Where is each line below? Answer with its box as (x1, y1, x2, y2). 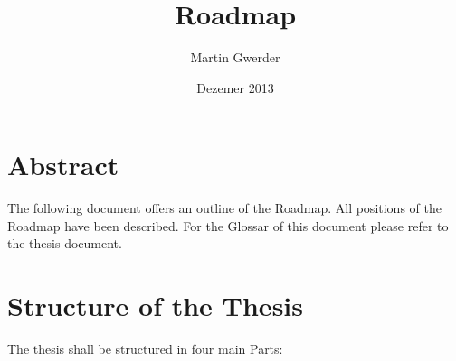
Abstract (7, 146, 119, 183)
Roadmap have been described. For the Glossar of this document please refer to (7, 216, 449, 235)
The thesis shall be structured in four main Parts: (7, 339, 283, 358)
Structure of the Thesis (7, 287, 303, 324)
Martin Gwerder (190, 48, 280, 67)
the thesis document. (7, 234, 122, 253)
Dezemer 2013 (196, 78, 274, 97)
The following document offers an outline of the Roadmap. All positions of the (7, 199, 442, 218)
